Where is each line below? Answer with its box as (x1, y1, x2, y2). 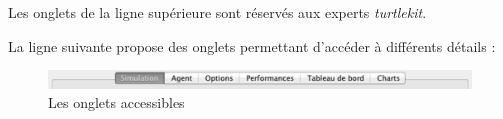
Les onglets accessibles (48, 92, 185, 113)
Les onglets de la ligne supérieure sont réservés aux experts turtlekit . (8, 2, 427, 22)
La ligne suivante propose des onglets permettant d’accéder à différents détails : (8, 35, 496, 56)
